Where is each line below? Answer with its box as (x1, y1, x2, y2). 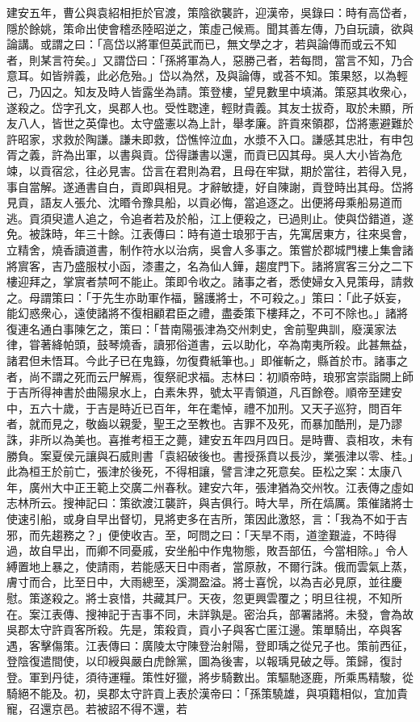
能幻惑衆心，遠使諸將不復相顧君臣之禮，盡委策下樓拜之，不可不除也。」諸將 (6, 304, 408, 321)
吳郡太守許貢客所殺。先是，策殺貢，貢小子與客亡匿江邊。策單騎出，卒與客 (6, 621, 402, 638)
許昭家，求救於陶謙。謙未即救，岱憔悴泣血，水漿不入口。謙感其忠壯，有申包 (6, 130, 414, 147)
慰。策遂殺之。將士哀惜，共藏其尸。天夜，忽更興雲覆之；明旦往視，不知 (6, 589, 391, 606)
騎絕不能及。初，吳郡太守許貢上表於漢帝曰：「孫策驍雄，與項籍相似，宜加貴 (6, 684, 408, 701)
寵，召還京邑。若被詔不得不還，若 (6, 700, 187, 717)
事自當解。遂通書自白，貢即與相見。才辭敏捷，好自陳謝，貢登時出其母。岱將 (6, 178, 414, 195)
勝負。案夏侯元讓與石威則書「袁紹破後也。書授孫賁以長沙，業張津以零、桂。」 (6, 447, 414, 464)
